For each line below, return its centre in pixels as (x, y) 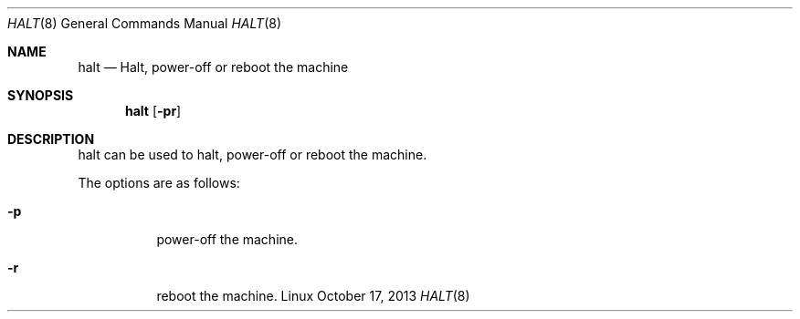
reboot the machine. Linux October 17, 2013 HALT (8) (313, 296)
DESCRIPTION (51, 139)
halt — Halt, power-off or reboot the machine (213, 67)
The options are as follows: (159, 183)
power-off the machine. (227, 239)
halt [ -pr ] (153, 111)
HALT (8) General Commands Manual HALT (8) (144, 23)
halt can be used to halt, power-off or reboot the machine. (253, 154)
